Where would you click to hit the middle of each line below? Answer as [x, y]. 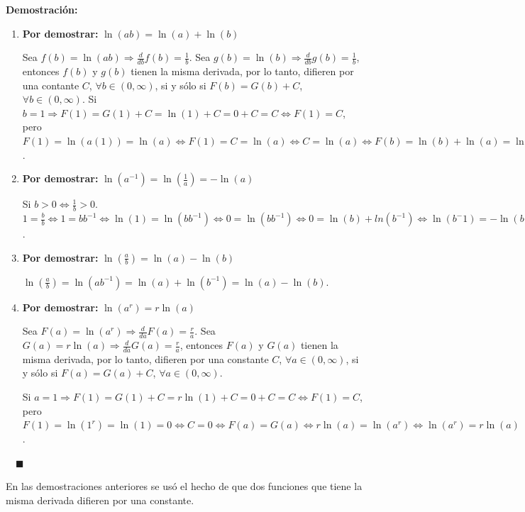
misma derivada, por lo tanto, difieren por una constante [145, 358]
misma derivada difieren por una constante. [100, 500]
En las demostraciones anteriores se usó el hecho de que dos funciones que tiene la [184, 486]
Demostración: [42, 9]
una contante [51, 85]
